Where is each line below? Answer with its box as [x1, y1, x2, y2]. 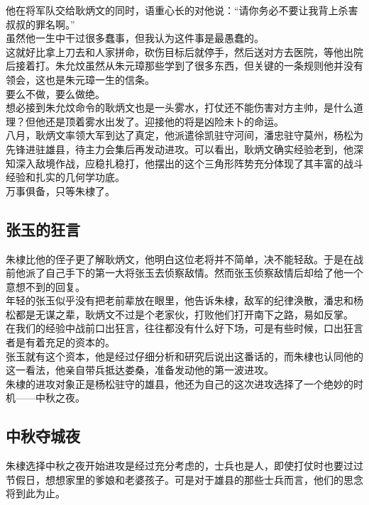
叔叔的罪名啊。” [6, 16, 75, 31]
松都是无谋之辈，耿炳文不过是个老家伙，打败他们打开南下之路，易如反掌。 [6, 306, 353, 321]
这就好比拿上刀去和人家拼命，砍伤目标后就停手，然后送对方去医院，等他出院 [6, 44, 363, 59]
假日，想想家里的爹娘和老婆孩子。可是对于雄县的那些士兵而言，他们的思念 [15, 472, 363, 487]
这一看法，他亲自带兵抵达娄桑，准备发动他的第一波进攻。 [6, 362, 274, 377]
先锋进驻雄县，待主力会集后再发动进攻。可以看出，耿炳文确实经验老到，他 [6, 141, 353, 156]
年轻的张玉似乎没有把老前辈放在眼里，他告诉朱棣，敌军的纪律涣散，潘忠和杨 [6, 293, 363, 308]
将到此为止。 [6, 486, 65, 501]
